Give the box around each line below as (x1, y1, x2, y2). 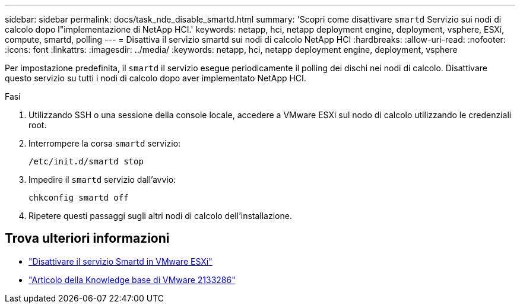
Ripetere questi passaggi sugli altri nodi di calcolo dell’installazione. (28, 211, 292, 221)
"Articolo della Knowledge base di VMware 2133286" (28, 274, 236, 285)
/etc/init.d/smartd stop (28, 157, 144, 166)
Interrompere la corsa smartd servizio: (28, 138, 181, 148)
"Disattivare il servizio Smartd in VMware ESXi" (28, 256, 213, 266)
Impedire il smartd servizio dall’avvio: (28, 174, 176, 185)
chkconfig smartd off (28, 193, 129, 202)
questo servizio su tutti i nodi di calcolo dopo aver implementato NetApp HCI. (5, 73, 306, 83)
